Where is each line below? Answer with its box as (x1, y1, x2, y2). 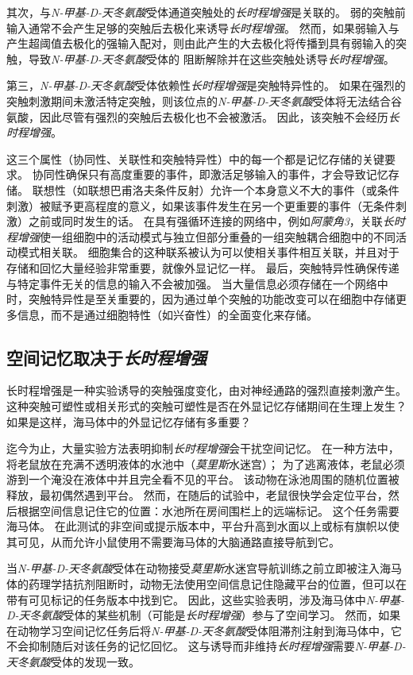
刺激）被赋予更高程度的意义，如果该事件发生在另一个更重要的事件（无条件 (6, 197, 396, 214)
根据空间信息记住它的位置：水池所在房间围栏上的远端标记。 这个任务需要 (17, 502, 399, 519)
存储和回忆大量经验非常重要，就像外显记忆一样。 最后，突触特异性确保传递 (6, 259, 399, 276)
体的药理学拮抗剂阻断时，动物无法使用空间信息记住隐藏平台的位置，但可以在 (6, 576, 407, 592)
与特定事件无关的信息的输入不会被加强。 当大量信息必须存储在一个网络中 (6, 275, 388, 291)
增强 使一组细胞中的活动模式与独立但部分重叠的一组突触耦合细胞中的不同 (17, 228, 396, 245)
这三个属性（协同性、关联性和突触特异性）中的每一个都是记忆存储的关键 (6, 150, 384, 167)
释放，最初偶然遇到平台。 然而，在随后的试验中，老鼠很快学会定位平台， (6, 487, 388, 503)
